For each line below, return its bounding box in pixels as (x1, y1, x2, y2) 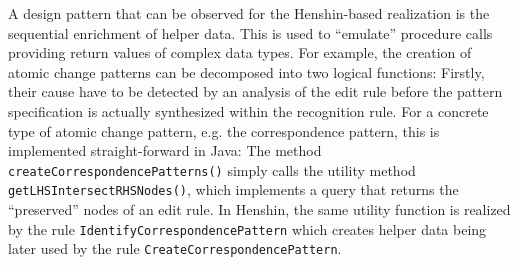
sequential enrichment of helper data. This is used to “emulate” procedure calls (8, 22, 493, 43)
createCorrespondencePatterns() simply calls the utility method (8, 159, 416, 180)
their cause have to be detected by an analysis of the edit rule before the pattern (8, 81, 503, 102)
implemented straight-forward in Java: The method (8, 140, 322, 161)
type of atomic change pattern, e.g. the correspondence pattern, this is (8, 120, 440, 141)
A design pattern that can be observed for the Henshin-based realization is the (8, 3, 490, 23)
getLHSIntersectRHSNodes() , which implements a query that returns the (8, 179, 459, 200)
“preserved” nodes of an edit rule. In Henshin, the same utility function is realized (8, 199, 511, 220)
